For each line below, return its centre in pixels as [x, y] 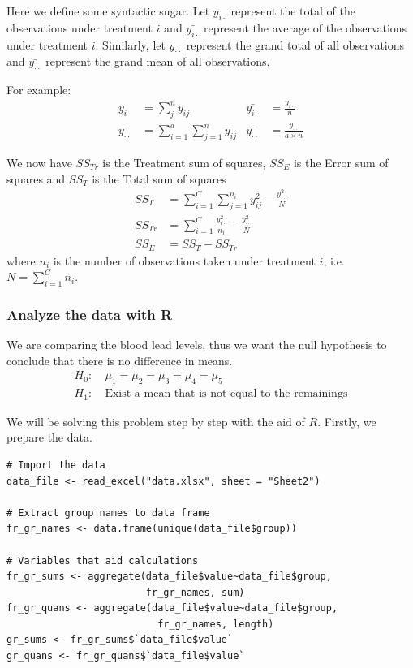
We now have [39, 162]
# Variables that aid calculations [103, 560]
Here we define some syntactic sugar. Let [108, 11]
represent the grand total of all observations [295, 44]
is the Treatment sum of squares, [184, 162]
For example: [39, 90]
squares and [36, 178]
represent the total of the [293, 11]
